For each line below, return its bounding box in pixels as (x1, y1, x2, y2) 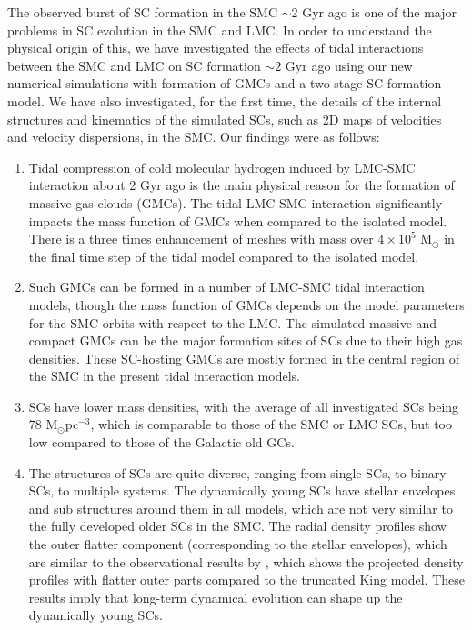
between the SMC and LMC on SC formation (7, 55, 261, 75)
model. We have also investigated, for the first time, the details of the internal (7, 91, 442, 110)
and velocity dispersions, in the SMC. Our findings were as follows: (7, 127, 380, 146)
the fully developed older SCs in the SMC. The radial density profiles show (28, 516, 447, 535)
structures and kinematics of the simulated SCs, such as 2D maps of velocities (7, 109, 442, 128)
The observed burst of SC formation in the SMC (7, 3, 278, 21)
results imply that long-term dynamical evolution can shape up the (28, 587, 403, 606)
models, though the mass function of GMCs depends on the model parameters (28, 295, 465, 314)
